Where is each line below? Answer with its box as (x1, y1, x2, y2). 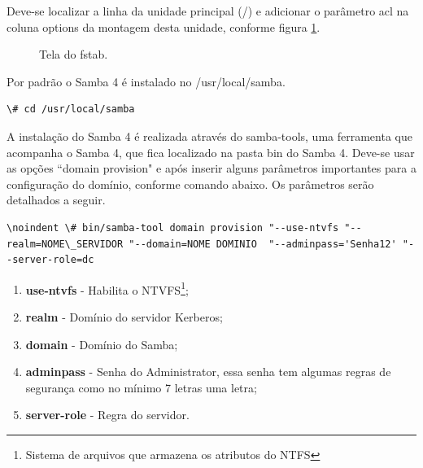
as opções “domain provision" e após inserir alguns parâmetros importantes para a (7, 160, 416, 177)
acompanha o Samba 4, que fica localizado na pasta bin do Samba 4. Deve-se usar (7, 143, 415, 160)
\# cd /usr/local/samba (7, 103, 135, 116)
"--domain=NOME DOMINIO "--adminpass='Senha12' (129, 238, 397, 250)
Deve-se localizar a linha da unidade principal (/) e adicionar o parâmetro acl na (7, 2, 409, 19)
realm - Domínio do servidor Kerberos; (25, 308, 223, 325)
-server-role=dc (7, 254, 94, 266)
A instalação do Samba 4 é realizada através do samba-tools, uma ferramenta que (7, 127, 412, 144)
